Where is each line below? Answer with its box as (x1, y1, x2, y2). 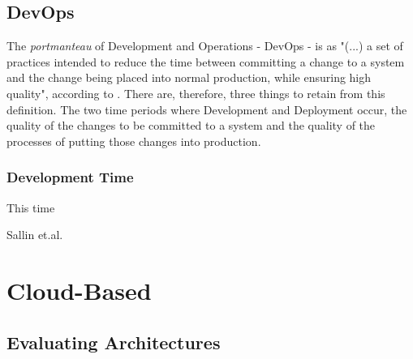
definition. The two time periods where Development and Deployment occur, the (6, 100, 407, 118)
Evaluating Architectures (6, 329, 221, 354)
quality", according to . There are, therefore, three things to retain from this (6, 84, 385, 101)
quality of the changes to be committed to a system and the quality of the (6, 117, 376, 134)
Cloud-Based (6, 273, 152, 306)
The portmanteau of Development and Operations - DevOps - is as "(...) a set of (6, 37, 403, 54)
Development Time (6, 167, 134, 187)
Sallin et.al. (6, 226, 63, 243)
